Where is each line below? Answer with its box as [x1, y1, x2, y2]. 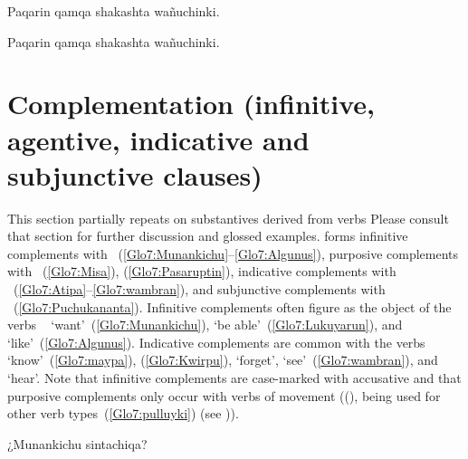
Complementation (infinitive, [7, 85, 375, 122]
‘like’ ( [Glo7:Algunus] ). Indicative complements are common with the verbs [7, 332, 425, 351]
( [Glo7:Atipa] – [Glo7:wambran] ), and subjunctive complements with [13, 280, 386, 299]
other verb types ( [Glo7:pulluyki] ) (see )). [7, 404, 239, 423]
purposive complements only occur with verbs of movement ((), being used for [7, 386, 441, 405]
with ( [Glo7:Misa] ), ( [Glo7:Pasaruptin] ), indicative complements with [7, 262, 396, 281]
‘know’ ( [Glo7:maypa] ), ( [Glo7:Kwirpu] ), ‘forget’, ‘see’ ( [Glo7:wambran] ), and [7, 350, 438, 369]
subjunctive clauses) [7, 156, 263, 193]
